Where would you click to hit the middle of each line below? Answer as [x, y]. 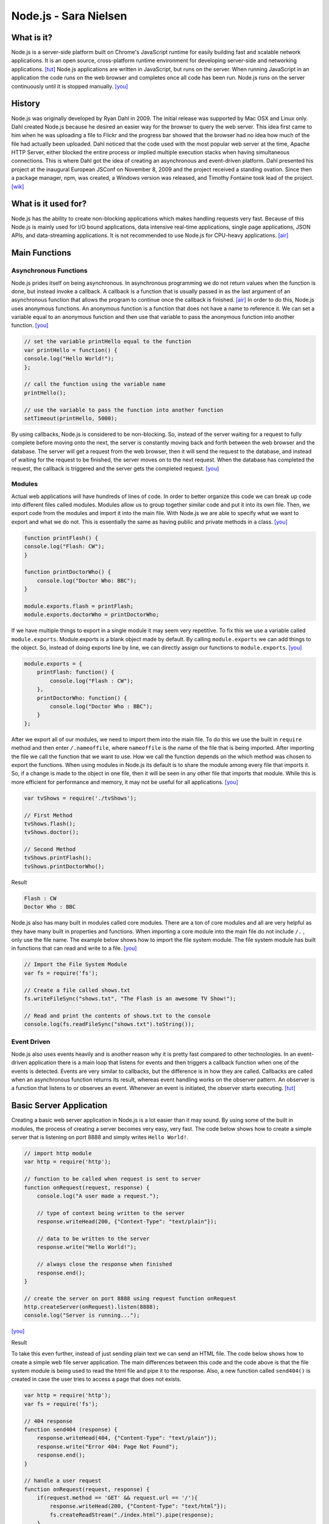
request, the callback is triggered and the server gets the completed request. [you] [115, 468]
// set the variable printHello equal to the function [108, 342]
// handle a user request [63, 1481]
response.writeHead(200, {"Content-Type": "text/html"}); [138, 1506]
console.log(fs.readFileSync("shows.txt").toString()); [109, 1024]
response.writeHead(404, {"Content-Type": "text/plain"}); [127, 1438]
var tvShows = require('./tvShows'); [80, 798]
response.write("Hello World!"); [87, 1247]
